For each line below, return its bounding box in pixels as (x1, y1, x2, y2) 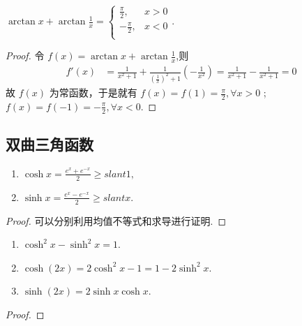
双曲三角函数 (6, 133, 93, 155)
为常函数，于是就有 (49, 85, 137, 100)
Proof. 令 (6, 48, 45, 63)
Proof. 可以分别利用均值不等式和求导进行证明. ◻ (6, 213, 227, 228)
